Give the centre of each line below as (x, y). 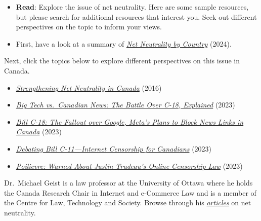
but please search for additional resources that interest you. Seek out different (136, 16)
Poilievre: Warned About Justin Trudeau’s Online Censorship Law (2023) (129, 165)
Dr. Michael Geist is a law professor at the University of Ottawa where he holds (128, 183)
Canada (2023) (39, 132)
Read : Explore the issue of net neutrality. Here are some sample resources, (132, 7)
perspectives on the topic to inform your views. (89, 27)
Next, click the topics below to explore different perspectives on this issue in (122, 61)
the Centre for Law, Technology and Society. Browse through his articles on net (128, 202)
